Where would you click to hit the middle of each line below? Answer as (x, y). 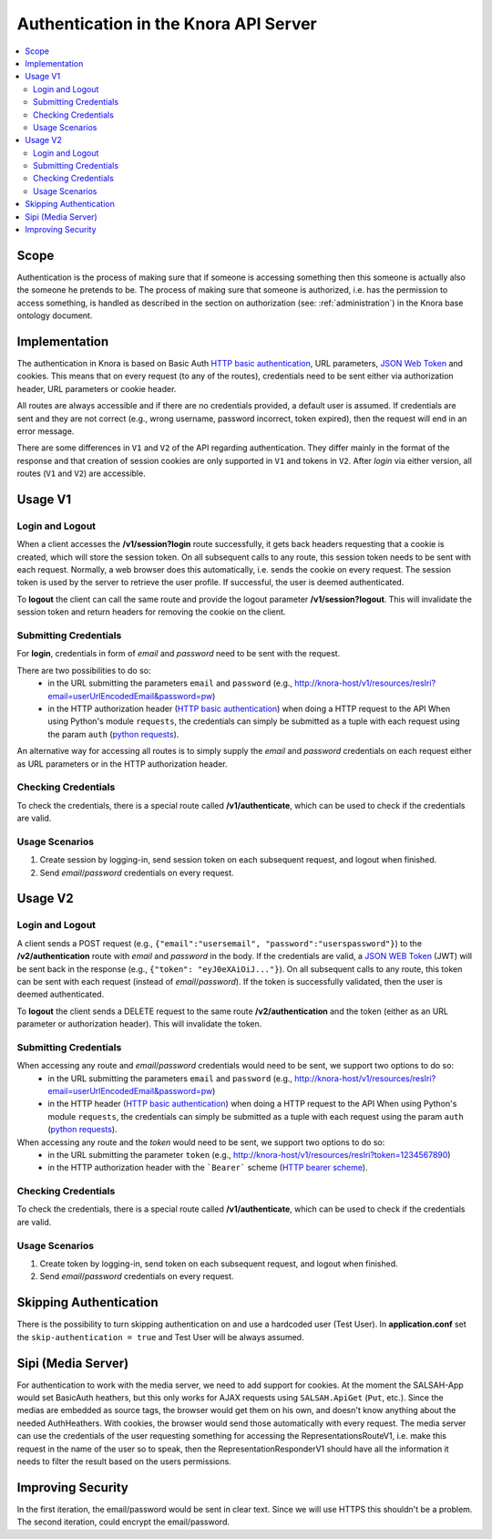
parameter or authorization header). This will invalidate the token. (139, 1024)
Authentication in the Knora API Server (167, 24)
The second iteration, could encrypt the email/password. (123, 1522)
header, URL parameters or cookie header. (97, 388)
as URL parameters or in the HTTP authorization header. (122, 764)
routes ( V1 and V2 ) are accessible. (81, 473)
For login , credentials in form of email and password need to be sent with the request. (179, 654)
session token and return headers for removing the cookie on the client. (151, 612)
